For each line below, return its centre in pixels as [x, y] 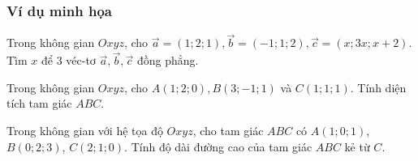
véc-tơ [81, 60]
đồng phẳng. [168, 60]
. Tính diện [378, 87]
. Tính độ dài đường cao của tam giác [218, 146]
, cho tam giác [228, 131]
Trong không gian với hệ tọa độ [85, 131]
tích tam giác [39, 103]
